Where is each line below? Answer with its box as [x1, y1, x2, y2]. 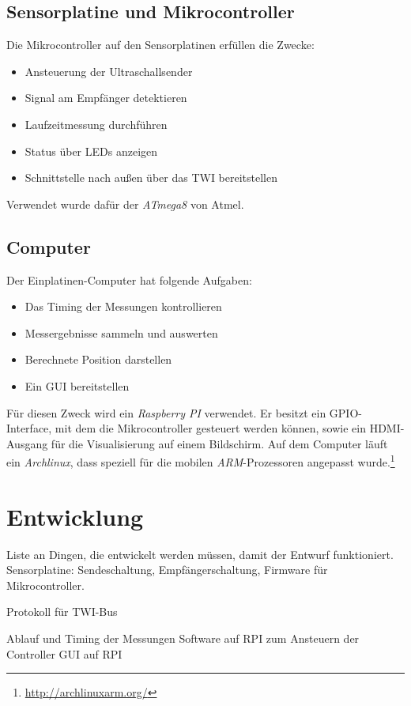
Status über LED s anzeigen [25, 142, 158, 159]
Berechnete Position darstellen [25, 351, 172, 368]
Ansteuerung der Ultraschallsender [25, 62, 193, 79]
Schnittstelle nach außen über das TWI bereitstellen [25, 169, 278, 186]
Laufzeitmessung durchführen [25, 115, 168, 132]
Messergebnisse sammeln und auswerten [25, 324, 218, 341]
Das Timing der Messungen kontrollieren [25, 298, 222, 315]
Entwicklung [6, 500, 144, 532]
